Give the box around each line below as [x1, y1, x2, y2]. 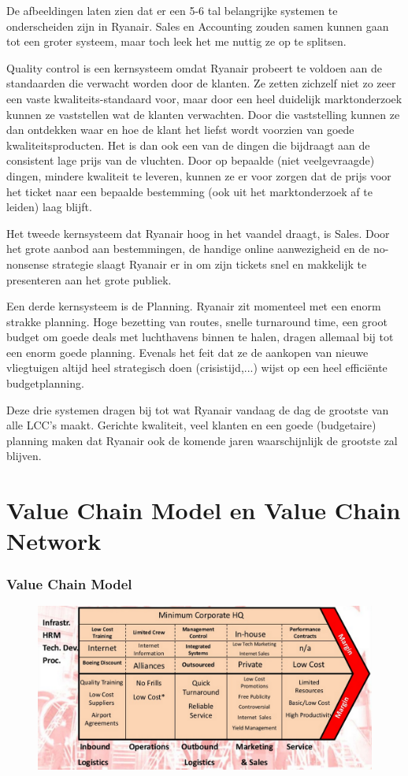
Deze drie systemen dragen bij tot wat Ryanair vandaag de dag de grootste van [6, 401, 389, 418]
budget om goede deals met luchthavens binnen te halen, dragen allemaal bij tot [6, 329, 394, 345]
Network [6, 525, 102, 557]
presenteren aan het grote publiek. [6, 271, 172, 288]
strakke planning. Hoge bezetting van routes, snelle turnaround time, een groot [6, 313, 388, 329]
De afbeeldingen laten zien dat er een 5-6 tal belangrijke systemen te [6, 2, 338, 18]
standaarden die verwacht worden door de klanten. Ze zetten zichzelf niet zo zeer [6, 75, 396, 91]
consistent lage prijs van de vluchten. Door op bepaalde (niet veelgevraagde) [6, 152, 375, 169]
